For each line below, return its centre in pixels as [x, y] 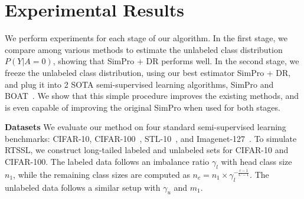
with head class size [256, 162]
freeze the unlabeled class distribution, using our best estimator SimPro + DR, [148, 72]
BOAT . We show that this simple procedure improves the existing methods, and [152, 96]
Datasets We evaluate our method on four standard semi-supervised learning [146, 127]
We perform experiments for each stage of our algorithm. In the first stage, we [146, 38]
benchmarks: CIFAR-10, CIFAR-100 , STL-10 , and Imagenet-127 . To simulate [151, 138]
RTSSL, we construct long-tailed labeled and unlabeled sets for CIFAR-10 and [147, 150]
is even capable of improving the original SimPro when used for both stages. [143, 107]
